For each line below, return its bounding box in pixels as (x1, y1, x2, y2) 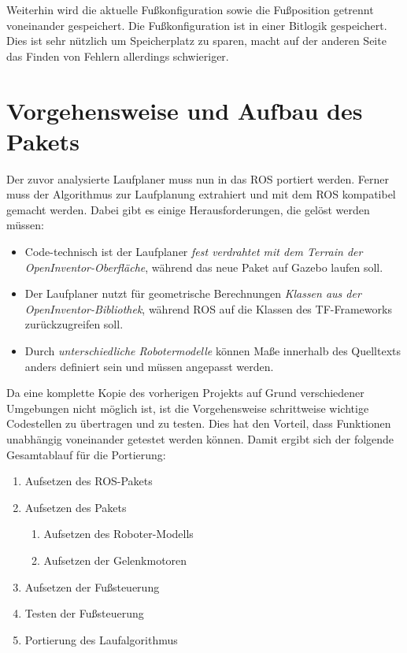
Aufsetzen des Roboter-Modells (43, 525, 194, 542)
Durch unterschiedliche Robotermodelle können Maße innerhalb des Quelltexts (24, 343, 401, 359)
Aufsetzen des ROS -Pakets (24, 473, 153, 489)
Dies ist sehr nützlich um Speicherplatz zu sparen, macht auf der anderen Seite (6, 32, 387, 49)
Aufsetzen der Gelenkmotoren (43, 551, 187, 568)
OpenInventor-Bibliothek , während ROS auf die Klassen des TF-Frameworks (24, 300, 392, 317)
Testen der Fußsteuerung (24, 605, 144, 621)
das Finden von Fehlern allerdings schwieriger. (6, 47, 229, 64)
